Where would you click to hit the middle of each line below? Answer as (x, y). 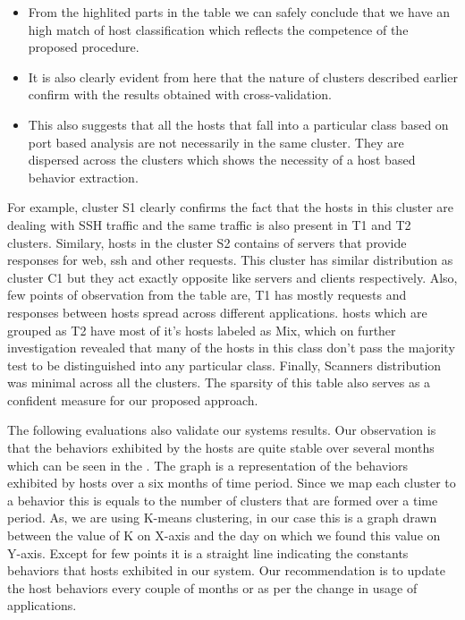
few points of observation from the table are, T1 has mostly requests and (207, 295)
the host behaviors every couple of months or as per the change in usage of (212, 587)
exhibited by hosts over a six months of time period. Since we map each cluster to (232, 483)
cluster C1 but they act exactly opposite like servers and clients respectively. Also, (232, 277)
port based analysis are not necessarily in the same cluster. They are (216, 142)
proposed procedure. (84, 47)
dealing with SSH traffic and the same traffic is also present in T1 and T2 (209, 224)
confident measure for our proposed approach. (133, 399)
